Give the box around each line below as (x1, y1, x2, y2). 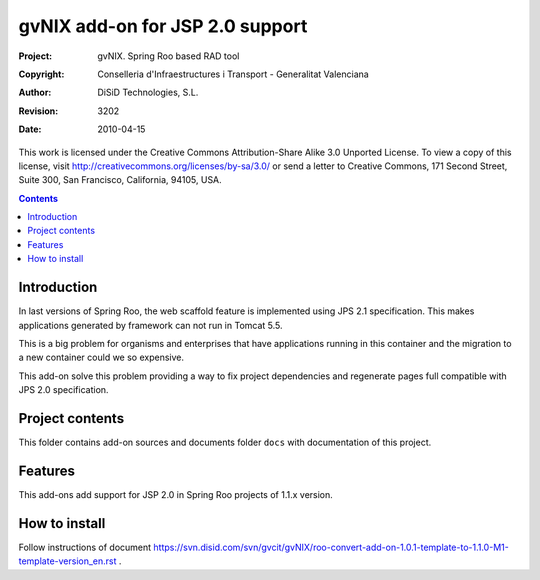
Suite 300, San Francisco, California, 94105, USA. (18, 174, 222, 186)
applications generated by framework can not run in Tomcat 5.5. (18, 319, 284, 331)
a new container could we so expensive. (18, 351, 185, 364)
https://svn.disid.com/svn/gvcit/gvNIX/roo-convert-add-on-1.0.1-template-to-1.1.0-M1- (153, 541, 509, 553)
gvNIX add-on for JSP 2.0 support (18, 15, 308, 37)
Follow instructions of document (18, 541, 152, 553)
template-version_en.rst (18, 555, 117, 567)
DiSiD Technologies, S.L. (97, 86, 199, 99)
